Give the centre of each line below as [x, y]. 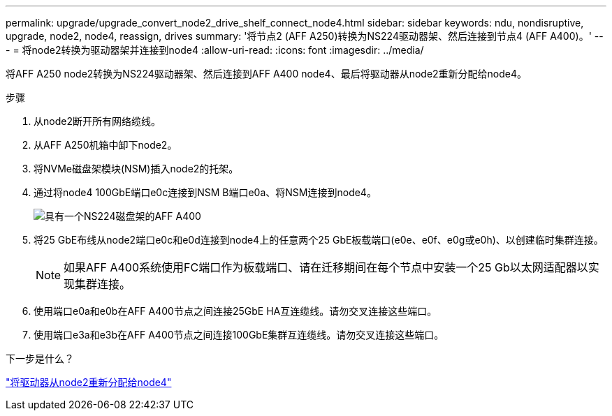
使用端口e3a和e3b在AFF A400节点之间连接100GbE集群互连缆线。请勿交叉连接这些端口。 [239, 335]
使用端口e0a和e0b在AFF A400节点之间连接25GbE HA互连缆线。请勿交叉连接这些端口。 [235, 311]
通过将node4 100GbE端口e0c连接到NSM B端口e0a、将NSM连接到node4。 [205, 192]
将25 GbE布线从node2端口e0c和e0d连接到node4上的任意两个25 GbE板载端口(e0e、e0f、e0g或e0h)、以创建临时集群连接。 [319, 240]
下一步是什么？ [40, 358]
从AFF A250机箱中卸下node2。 [105, 145]
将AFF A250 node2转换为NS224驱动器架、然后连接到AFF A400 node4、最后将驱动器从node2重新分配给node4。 [267, 74]
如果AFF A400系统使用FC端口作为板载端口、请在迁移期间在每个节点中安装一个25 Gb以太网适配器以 [326, 267]
